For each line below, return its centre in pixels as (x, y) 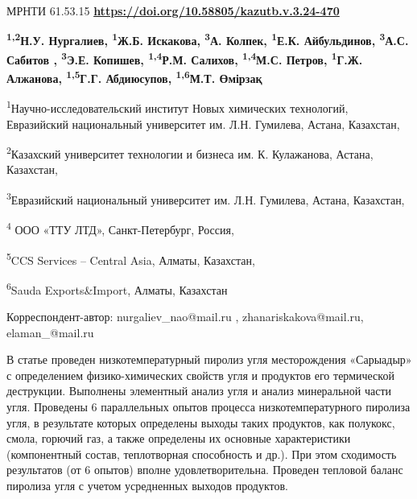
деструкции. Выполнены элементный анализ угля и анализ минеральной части (199, 391)
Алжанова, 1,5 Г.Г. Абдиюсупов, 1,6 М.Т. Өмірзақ (134, 77)
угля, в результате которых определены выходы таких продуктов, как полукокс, (201, 422)
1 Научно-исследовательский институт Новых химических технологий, (178, 107)
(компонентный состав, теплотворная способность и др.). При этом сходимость (202, 454)
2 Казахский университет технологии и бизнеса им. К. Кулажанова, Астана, (190, 153)
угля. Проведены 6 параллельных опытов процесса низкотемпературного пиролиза (208, 406)
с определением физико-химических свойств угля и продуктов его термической (200, 375)
